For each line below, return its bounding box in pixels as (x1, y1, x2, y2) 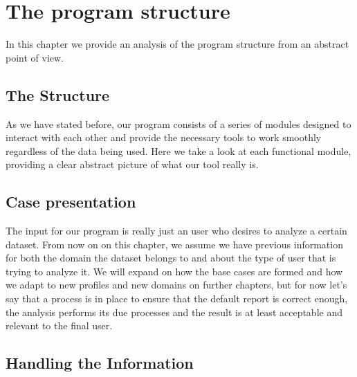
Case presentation (6, 191, 136, 212)
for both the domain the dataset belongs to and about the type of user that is (6, 250, 336, 265)
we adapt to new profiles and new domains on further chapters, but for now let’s (6, 277, 347, 292)
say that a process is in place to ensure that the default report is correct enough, (6, 291, 348, 306)
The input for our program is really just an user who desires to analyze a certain (6, 223, 347, 238)
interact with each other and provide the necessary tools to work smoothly (6, 130, 322, 145)
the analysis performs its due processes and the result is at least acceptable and (6, 304, 342, 319)
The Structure (6, 84, 110, 105)
